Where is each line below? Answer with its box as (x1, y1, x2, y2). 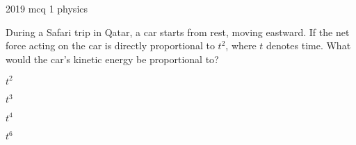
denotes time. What (266, 38, 351, 53)
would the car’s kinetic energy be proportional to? (6, 51, 219, 66)
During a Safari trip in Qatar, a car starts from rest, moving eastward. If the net (6, 24, 350, 39)
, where (225, 38, 257, 53)
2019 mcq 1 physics (6, 1, 88, 15)
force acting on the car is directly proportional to (6, 38, 215, 53)
